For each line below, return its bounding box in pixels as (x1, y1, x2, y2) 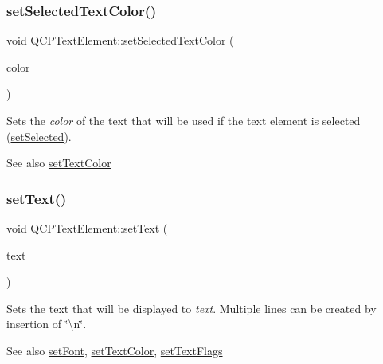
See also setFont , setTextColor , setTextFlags (6, 342, 223, 358)
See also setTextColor (6, 155, 111, 171)
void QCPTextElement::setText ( (6, 220, 168, 236)
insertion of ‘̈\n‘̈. (6, 315, 87, 332)
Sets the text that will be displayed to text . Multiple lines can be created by (6, 299, 377, 316)
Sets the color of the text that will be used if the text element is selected (6, 112, 361, 128)
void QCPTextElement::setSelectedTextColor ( (6, 32, 234, 49)
